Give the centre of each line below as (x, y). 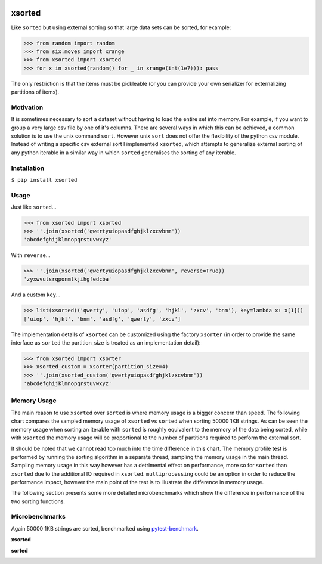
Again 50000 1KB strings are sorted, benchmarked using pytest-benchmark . (105, 528)
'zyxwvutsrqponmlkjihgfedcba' (68, 279)
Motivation (27, 107)
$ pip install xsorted (44, 180)
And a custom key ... (36, 295)
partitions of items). (35, 92)
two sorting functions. (38, 501)
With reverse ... (31, 255)
